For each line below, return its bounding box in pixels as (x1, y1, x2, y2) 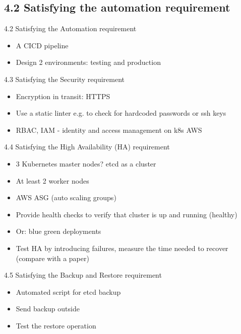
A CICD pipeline (16, 40, 69, 50)
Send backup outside (16, 303, 80, 314)
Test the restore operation (16, 320, 96, 330)
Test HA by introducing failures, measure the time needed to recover (16, 242, 228, 253)
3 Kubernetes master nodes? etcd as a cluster (16, 158, 156, 169)
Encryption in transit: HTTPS (16, 91, 110, 101)
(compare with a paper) (16, 253, 89, 263)
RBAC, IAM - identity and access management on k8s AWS (16, 124, 202, 135)
